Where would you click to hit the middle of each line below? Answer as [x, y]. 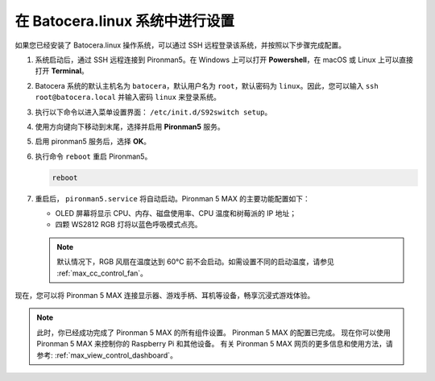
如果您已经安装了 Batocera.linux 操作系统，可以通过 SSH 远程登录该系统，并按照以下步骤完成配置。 [180, 45]
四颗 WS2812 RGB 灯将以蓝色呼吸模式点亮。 [128, 225]
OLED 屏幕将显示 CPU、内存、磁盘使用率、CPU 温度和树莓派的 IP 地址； [176, 213]
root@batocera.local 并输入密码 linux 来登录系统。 [128, 97]
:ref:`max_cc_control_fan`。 [102, 273]
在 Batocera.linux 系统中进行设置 [125, 21]
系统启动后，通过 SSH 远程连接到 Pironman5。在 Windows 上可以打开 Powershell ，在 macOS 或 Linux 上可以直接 [224, 60]
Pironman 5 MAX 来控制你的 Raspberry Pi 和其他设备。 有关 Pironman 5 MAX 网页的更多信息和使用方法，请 [215, 344]
